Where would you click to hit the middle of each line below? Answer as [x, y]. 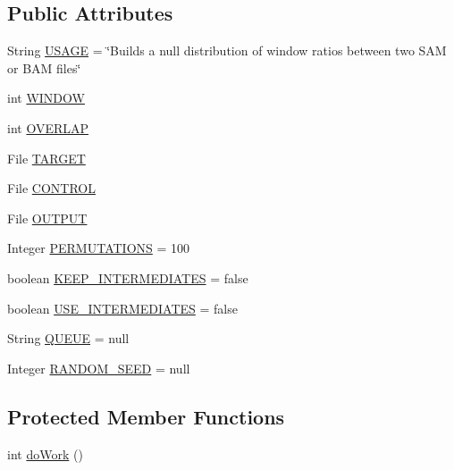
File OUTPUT [47, 218]
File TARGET [46, 158]
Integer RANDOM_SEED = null [99, 368]
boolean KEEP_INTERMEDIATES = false [128, 277]
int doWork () [45, 453]
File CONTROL [51, 188]
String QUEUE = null [68, 338]
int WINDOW [46, 98]
